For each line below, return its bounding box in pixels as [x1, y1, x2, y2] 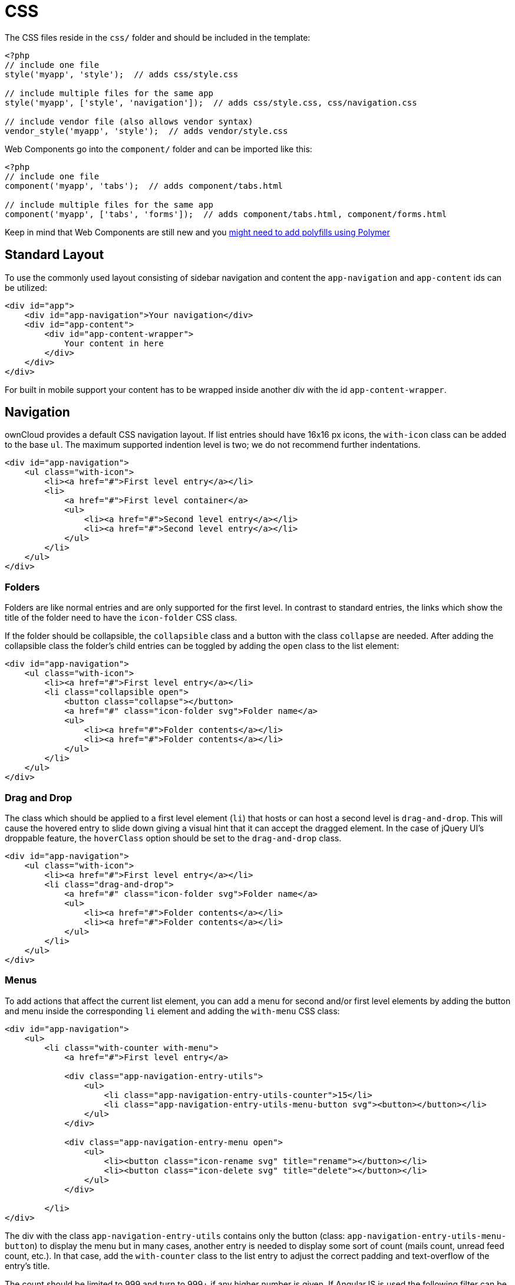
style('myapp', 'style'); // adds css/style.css [5, 69, 239, 79]
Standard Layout [5, 247, 104, 263]
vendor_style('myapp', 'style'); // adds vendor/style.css [5, 126, 288, 136]
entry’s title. [5, 1260, 50, 1271]
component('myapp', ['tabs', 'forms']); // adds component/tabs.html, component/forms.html [5, 209, 447, 219]
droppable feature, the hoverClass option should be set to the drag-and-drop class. [5, 832, 342, 843]
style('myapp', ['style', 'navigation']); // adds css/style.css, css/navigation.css [5, 97, 417, 107]
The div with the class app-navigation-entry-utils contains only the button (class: [5, 1230, 345, 1241]
